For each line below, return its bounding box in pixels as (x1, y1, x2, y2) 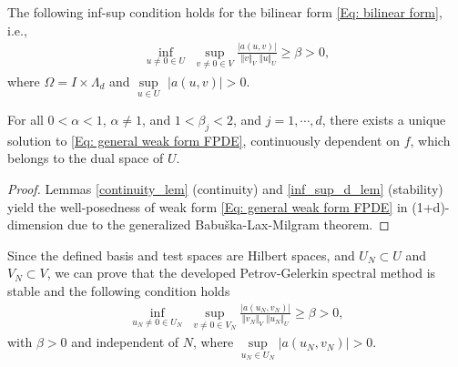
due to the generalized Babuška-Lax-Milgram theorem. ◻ (67, 215, 390, 234)
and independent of (71, 332, 179, 352)
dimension (7, 215, 64, 234)
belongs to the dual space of (7, 148, 164, 168)
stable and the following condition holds (7, 280, 230, 300)
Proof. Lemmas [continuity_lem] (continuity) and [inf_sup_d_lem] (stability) (7, 179, 443, 199)
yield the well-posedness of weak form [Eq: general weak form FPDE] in (7, 197, 408, 216)
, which (410, 130, 451, 149)
